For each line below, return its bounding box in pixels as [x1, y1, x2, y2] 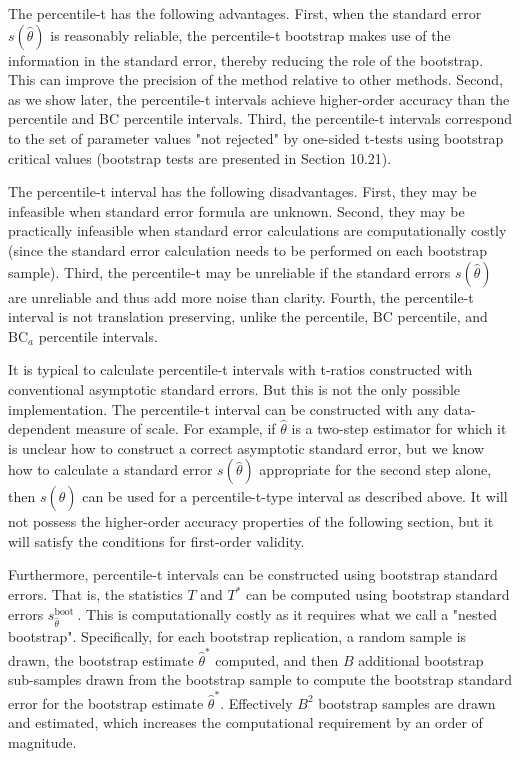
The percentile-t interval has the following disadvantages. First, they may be [8, 181, 477, 202]
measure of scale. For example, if [75, 418, 276, 439]
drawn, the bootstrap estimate [8, 649, 194, 670]
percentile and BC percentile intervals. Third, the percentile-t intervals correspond [8, 108, 512, 129]
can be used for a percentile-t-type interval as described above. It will [82, 486, 508, 507]
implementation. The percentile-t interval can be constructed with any [8, 398, 440, 419]
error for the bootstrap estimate [8, 692, 204, 713]
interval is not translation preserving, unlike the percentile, [8, 306, 369, 327]
